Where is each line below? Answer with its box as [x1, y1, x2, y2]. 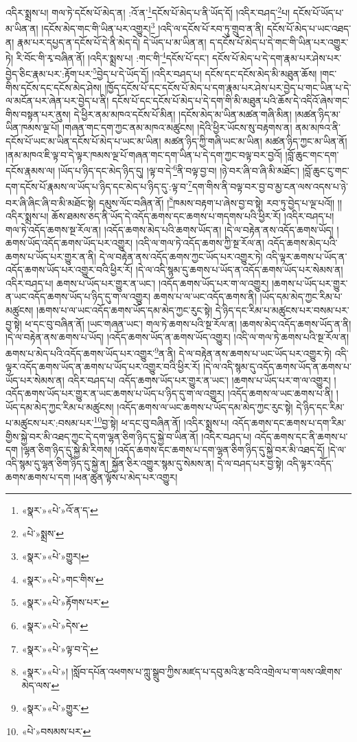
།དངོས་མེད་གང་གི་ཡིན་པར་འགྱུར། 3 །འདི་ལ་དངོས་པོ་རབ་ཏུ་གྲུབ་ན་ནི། [41, 19, 264, 35]
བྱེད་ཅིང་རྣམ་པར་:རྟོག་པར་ [5, 67, 93, 80]
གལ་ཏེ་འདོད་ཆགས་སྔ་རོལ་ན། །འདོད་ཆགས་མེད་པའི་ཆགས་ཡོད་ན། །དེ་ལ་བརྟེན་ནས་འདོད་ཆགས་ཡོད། [5, 222, 334, 236]
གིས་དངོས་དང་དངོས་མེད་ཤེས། [5, 80, 102, 94]
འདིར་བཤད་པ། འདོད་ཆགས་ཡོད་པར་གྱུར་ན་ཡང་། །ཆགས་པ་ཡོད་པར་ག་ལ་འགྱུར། [67, 372, 331, 387]
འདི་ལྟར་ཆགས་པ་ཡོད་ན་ [266, 249, 347, 263]
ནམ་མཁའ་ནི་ [295, 120, 341, 135]
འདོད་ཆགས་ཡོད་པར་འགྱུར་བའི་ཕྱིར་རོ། [5, 262, 133, 277]
